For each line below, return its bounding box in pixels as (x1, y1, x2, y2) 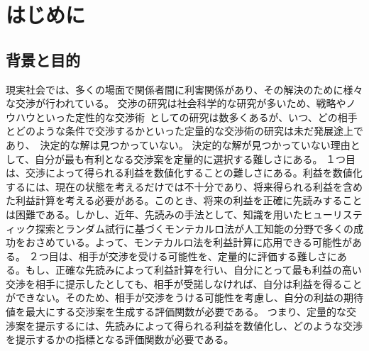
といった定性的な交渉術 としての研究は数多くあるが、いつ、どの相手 (35, 109, 358, 124)
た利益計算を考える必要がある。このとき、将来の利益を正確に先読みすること (6, 193, 363, 208)
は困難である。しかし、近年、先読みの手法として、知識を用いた (6, 206, 303, 221)
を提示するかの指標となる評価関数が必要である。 (6, 332, 234, 347)
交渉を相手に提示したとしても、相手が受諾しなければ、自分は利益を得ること (6, 276, 363, 291)
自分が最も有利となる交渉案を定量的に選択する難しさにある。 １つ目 (34, 151, 356, 166)
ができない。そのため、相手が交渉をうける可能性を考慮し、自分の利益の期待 (6, 290, 363, 305)
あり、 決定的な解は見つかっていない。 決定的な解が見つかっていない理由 (6, 137, 351, 152)
